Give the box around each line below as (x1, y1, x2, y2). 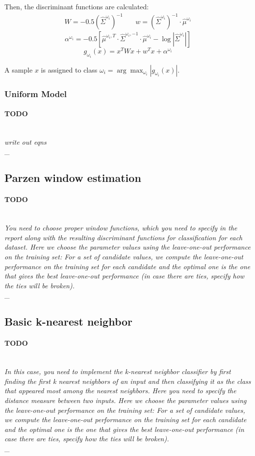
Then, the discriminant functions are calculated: (4, 1, 149, 11)
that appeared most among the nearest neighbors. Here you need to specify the (4, 385, 236, 396)
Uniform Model (4, 87, 67, 100)
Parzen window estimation (4, 170, 141, 185)
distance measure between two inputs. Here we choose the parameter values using (4, 395, 247, 405)
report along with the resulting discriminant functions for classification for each (4, 232, 243, 242)
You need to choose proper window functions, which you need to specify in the (4, 223, 237, 233)
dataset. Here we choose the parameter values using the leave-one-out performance (4, 242, 251, 252)
